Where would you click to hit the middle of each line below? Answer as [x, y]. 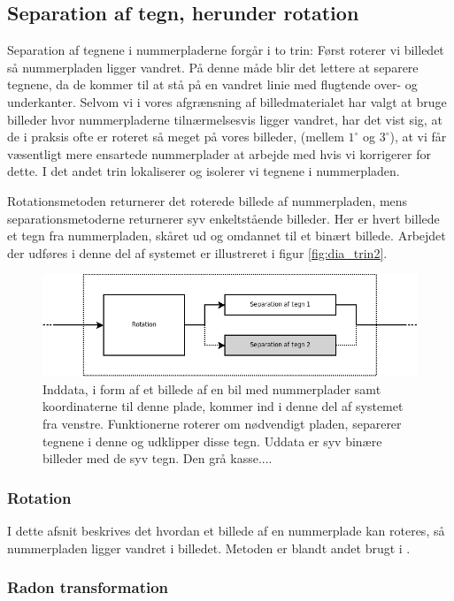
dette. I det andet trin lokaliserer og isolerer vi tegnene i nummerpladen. [204, 171]
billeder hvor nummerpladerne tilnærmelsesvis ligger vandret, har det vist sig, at [225, 119]
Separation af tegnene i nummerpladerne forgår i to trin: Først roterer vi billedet [226, 50]
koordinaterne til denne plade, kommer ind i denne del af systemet [223, 406]
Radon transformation [88, 587]
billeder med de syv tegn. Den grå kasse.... [158, 458]
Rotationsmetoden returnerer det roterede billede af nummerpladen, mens [208, 200]
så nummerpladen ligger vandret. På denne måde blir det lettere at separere [213, 67]
